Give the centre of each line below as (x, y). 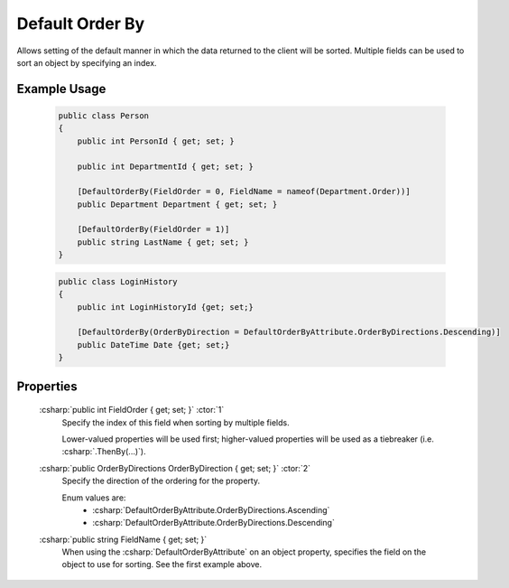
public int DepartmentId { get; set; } (166, 166)
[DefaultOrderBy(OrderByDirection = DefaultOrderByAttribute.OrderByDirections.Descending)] (289, 332)
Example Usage (61, 89)
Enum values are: (94, 498)
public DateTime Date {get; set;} (153, 345)
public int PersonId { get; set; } (156, 141)
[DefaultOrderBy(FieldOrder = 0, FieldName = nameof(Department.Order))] (244, 191)
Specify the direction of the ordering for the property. (161, 481)
